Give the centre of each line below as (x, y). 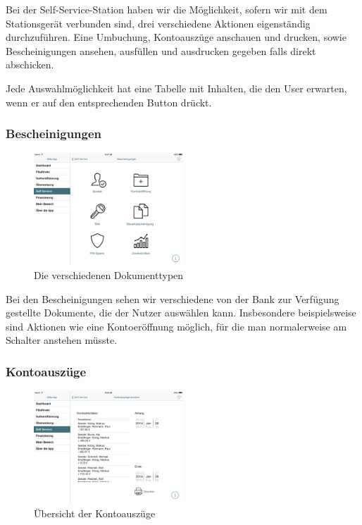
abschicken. (30, 64)
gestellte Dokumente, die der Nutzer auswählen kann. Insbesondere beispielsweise (181, 313)
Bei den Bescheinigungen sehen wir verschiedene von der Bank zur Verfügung (173, 298)
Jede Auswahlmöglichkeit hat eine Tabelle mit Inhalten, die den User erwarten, (176, 88)
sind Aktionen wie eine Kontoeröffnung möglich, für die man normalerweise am (176, 326)
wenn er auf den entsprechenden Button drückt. (109, 102)
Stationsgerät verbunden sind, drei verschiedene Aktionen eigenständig (158, 23)
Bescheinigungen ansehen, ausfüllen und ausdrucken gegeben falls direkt (161, 50)
